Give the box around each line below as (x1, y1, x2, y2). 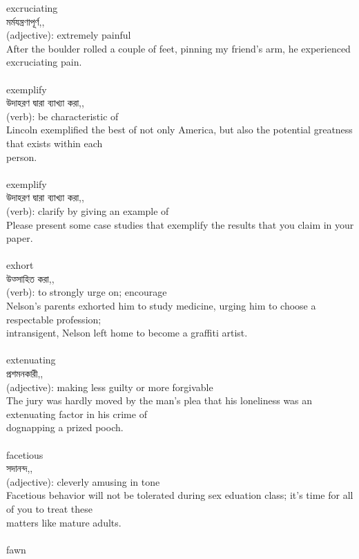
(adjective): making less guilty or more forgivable (6, 379, 213, 394)
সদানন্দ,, (6, 461, 33, 475)
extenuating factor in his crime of (6, 406, 147, 421)
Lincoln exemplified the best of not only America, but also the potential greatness (6, 122, 353, 137)
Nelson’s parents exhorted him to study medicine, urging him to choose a (6, 299, 316, 313)
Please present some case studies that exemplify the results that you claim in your (6, 217, 354, 231)
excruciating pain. (6, 55, 82, 69)
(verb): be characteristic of (6, 108, 119, 123)
